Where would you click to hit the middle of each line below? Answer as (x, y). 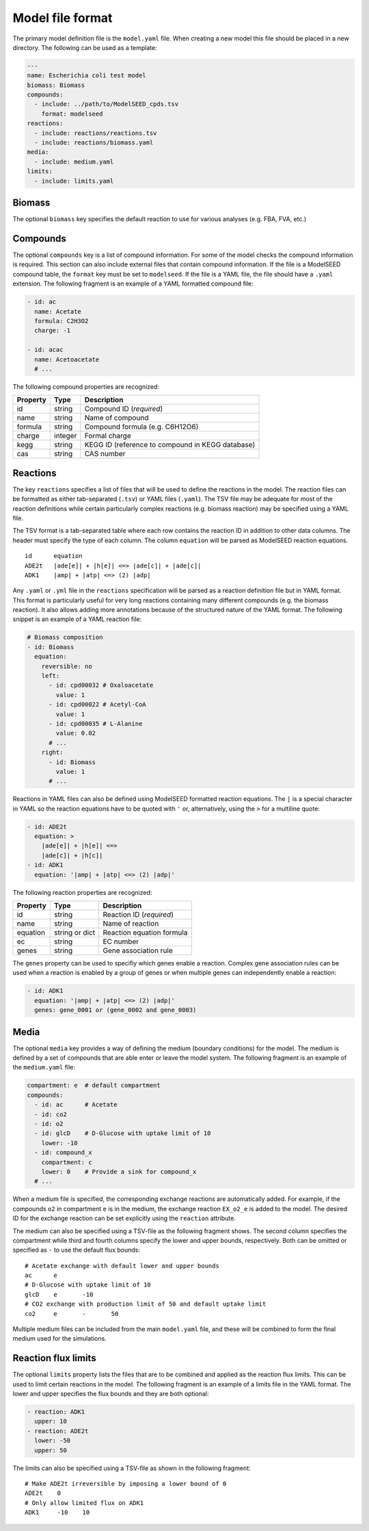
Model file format (63, 18)
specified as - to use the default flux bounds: (76, 1250)
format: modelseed (72, 114)
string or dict (74, 933)
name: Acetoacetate (67, 359)
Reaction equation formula (145, 933)
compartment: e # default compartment (94, 1086)
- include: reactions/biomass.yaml (94, 143)
